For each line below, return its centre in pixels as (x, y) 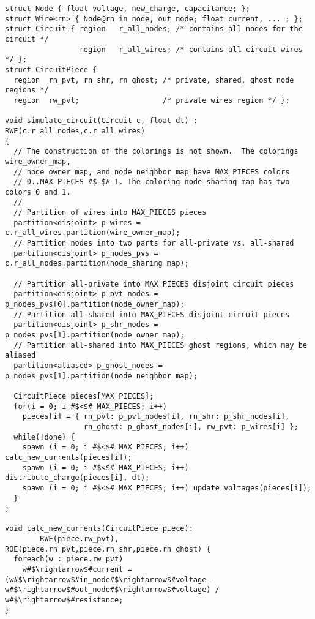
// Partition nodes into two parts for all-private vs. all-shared (154, 243)
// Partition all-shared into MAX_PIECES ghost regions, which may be (160, 345)
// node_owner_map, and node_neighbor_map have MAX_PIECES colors (152, 172)
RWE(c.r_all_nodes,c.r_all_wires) (75, 131)
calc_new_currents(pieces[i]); (69, 457)
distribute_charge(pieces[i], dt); (77, 478)
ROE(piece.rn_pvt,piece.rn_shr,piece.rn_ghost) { (108, 549)
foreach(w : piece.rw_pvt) (69, 559)
